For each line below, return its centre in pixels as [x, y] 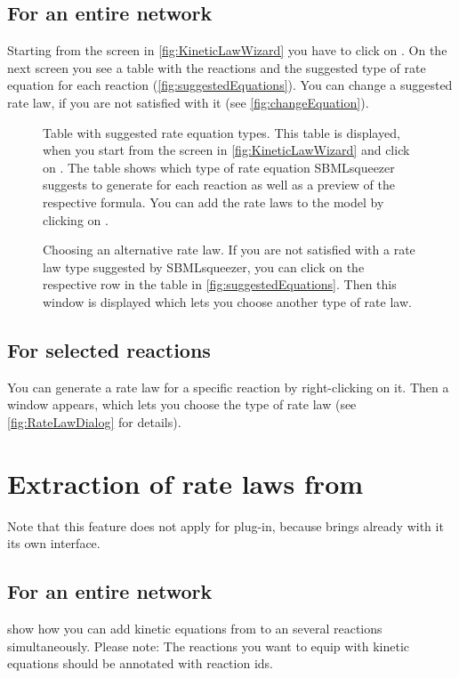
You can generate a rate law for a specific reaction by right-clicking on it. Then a [228, 387]
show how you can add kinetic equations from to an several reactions [195, 629]
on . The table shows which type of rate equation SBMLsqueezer [219, 167]
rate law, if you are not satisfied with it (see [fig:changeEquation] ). [188, 102]
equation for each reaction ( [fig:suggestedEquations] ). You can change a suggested [230, 85]
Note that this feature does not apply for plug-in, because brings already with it [225, 525]
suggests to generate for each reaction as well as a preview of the [219, 185]
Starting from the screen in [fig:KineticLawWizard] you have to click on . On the [227, 50]
